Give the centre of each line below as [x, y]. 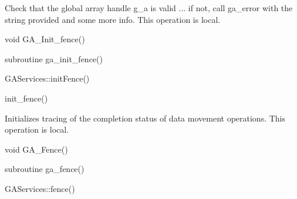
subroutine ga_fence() [45, 169]
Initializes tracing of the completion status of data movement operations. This [145, 118]
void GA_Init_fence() [45, 39]
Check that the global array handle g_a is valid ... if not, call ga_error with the [149, 8]
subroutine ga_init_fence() [54, 58]
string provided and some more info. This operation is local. [113, 19]
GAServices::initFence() [47, 78]
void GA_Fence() [36, 149]
